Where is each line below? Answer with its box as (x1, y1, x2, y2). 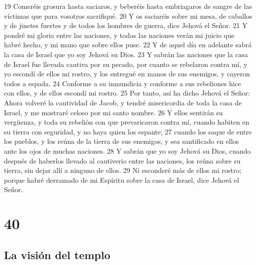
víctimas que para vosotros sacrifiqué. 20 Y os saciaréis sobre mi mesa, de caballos (4, 10, 253, 21)
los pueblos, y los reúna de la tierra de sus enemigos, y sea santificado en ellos (4, 136, 239, 146)
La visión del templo (4, 247, 110, 262)
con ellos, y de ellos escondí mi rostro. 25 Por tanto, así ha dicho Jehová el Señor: (4, 88, 250, 98)
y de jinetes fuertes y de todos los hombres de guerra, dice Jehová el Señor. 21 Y (4, 20, 248, 31)
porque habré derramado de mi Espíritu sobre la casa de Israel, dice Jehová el (4, 174, 239, 185)
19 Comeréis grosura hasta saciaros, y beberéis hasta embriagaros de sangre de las (4, 1, 252, 11)
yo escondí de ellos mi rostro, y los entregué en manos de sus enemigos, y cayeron (4, 68, 250, 79)
